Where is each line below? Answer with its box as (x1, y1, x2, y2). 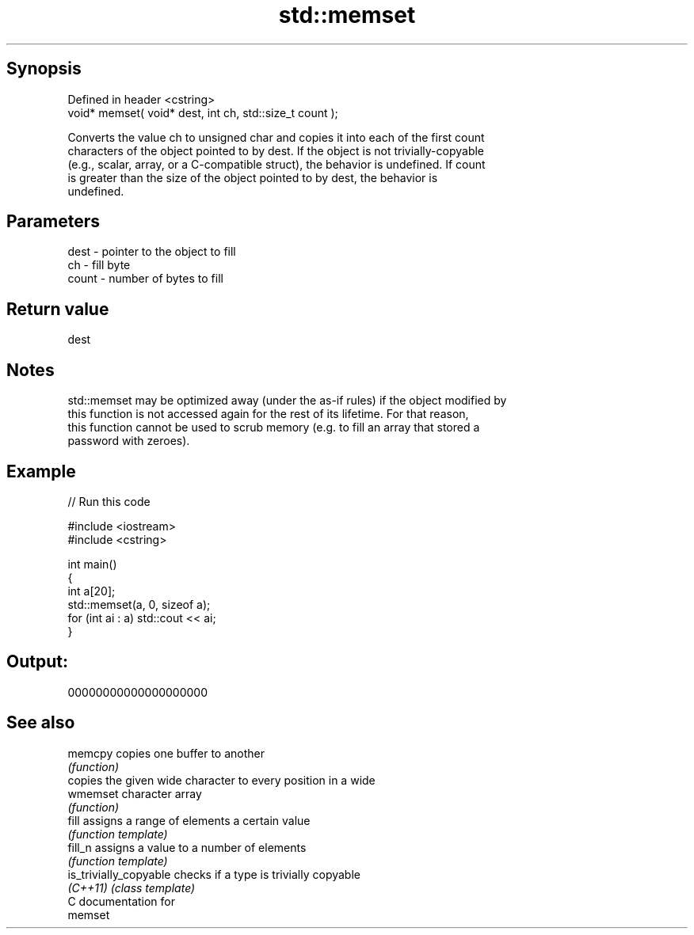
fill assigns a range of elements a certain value (67, 813, 311, 827)
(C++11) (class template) (67, 880, 196, 895)
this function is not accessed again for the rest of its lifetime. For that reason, (67, 407, 469, 421)
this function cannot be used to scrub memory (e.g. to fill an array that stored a (67, 420, 480, 435)
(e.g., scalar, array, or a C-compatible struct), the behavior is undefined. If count (67, 157, 486, 171)
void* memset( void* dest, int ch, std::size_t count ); (67, 105, 338, 120)
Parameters (6, 211, 100, 232)
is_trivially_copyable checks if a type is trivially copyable (67, 867, 360, 881)
